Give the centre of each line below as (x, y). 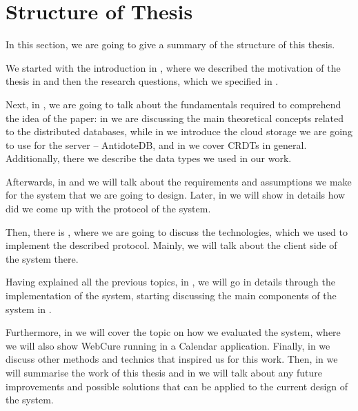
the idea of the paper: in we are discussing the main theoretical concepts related (175, 118)
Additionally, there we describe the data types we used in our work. (149, 158)
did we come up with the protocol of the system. (108, 209)
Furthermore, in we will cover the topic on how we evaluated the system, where (173, 332)
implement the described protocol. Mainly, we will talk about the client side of (171, 245)
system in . (29, 309)
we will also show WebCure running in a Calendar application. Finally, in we (168, 345)
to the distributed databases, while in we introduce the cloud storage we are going (179, 131)
